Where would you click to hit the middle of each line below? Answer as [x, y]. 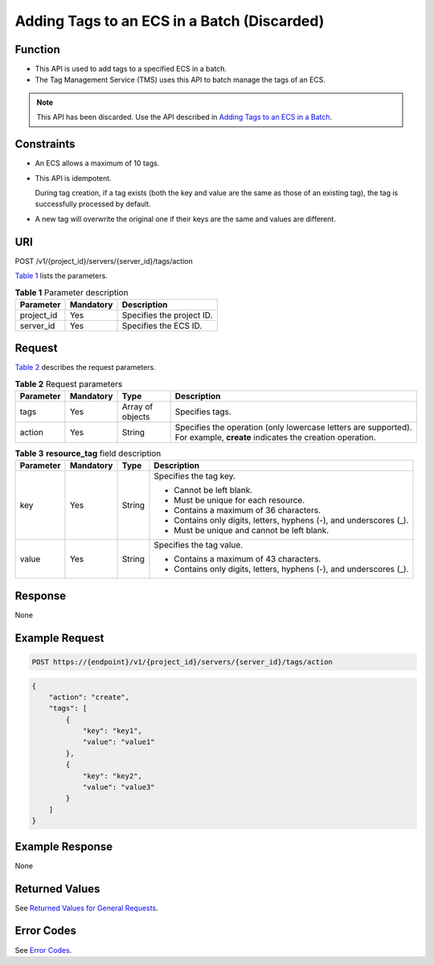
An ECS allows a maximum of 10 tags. [97, 163]
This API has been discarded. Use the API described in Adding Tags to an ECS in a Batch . [184, 117]
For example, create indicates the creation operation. [276, 437]
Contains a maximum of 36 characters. [248, 511]
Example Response [63, 846]
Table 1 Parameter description [72, 292]
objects [136, 417]
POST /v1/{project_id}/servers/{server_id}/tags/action [104, 261]
